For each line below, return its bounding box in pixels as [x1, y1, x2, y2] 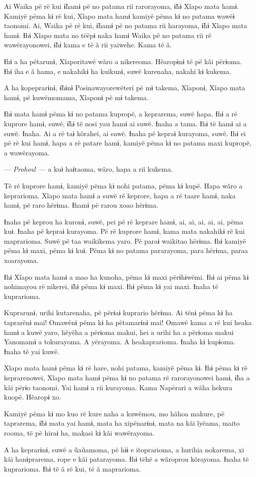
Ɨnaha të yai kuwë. [4, 346, 60, 356]
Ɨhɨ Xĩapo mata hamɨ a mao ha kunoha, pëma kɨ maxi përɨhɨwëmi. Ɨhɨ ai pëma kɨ [4, 271, 249, 282]
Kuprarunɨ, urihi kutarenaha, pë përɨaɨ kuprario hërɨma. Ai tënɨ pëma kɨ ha [4, 307, 233, 318]
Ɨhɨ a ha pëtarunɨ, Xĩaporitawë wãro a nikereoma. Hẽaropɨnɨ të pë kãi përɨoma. [4, 56, 242, 66]
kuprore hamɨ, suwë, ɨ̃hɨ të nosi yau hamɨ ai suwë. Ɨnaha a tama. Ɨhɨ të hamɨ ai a [4, 118, 247, 128]
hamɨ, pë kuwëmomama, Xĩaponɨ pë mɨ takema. [4, 92, 149, 102]
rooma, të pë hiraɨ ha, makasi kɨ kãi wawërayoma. [4, 427, 155, 438]
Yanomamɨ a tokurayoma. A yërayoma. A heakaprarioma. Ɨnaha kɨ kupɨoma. [4, 336, 235, 347]
